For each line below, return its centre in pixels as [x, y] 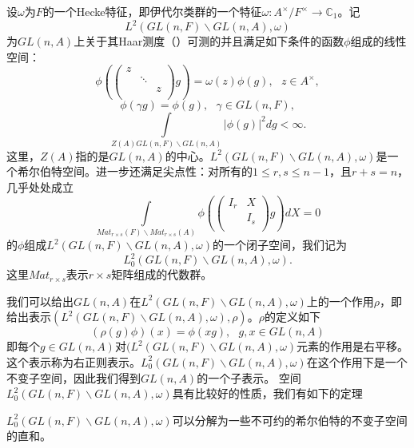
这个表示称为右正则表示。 [74, 361]
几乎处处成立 [40, 187]
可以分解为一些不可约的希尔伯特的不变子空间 [290, 420]
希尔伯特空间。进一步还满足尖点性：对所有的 [135, 171]
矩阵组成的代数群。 [162, 274]
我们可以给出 [40, 301]
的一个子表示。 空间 [249, 377]
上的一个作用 [340, 301]
